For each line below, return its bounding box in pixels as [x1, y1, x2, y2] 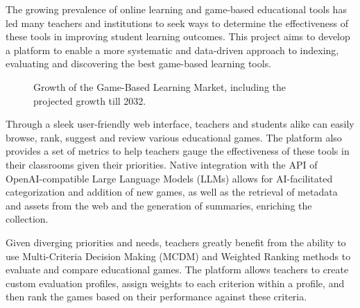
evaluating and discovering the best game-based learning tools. [6, 56, 272, 71]
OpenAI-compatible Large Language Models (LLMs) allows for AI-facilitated [6, 171, 333, 185]
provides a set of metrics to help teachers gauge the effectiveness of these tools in [6, 144, 350, 158]
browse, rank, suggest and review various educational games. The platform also [6, 130, 342, 144]
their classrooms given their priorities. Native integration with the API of [6, 157, 318, 171]
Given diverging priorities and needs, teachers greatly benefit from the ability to [6, 234, 346, 249]
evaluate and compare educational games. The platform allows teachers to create [6, 262, 349, 277]
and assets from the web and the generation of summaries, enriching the [6, 198, 312, 212]
